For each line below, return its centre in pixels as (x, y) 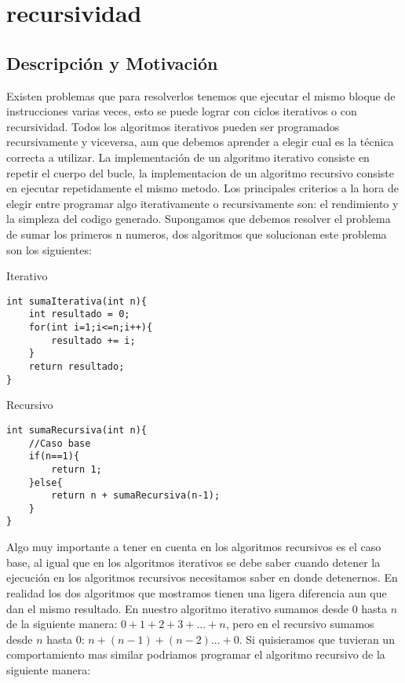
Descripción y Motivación (112, 62)
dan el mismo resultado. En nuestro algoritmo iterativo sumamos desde (177, 608)
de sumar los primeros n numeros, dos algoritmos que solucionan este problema (197, 234)
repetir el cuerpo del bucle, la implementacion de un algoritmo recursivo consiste (200, 172)
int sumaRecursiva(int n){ (77, 430)
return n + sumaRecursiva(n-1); (136, 496)
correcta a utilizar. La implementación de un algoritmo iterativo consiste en (188, 157)
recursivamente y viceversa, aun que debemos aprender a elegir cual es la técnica (200, 142)
